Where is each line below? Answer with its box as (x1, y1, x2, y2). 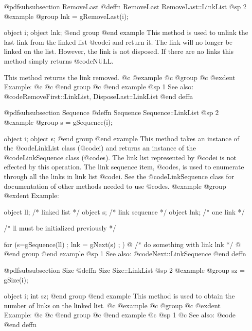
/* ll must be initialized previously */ (4, 223, 116, 233)
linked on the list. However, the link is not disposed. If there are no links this (4, 46, 234, 56)
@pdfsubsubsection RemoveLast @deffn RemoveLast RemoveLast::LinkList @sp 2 (4, 1, 247, 11)
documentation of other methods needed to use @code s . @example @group (4, 181, 226, 191)
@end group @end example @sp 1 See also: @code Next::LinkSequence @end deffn (4, 248, 246, 259)
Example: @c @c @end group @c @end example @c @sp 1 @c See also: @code (4, 310, 235, 320)
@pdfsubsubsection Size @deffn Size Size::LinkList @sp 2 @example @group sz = (4, 265, 245, 275)
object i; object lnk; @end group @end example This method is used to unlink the (4, 27, 248, 37)
